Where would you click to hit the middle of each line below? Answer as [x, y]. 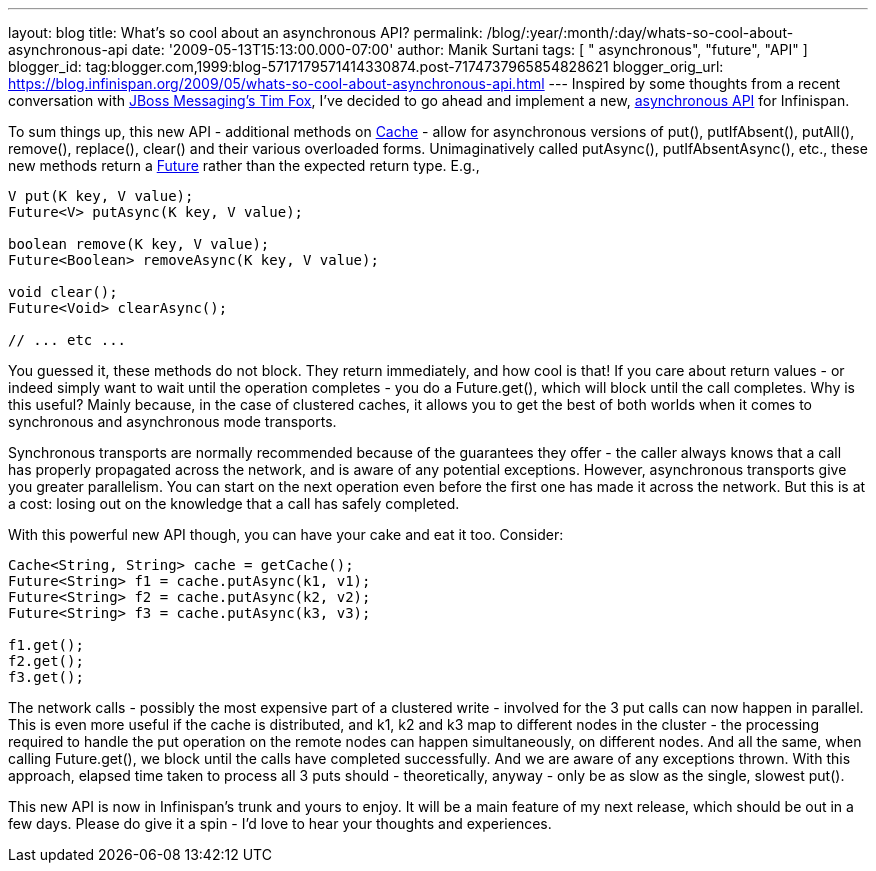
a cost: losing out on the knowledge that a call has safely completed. [234, 503]
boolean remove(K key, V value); [139, 244]
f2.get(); [46, 661]
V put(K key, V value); [101, 196]
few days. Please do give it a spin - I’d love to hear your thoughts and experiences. [280, 823]
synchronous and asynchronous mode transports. [172, 421]
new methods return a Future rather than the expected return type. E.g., [244, 165]
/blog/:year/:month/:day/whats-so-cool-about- [640, 32]
